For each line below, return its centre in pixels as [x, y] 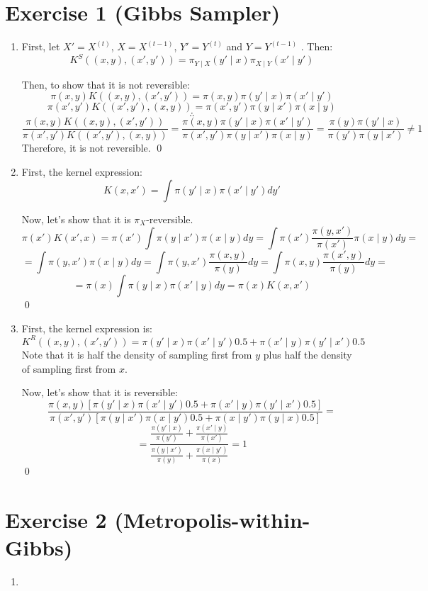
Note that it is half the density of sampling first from [137, 354]
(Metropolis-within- [212, 519]
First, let [41, 46]
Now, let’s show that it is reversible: [100, 392]
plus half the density [308, 354]
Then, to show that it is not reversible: [106, 84]
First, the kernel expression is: [87, 328]
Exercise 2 [56, 519]
